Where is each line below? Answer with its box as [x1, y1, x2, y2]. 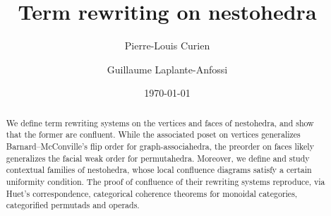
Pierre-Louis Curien [124, 38, 210, 53]
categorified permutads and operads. [6, 199, 140, 211]
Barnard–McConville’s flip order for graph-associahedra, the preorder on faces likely [6, 140, 314, 152]
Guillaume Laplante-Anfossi [107, 61, 228, 76]
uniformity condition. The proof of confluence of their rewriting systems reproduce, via [6, 175, 325, 187]
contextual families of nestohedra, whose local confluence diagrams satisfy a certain [6, 164, 312, 176]
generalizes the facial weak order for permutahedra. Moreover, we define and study [6, 152, 310, 164]
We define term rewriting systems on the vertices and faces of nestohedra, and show [6, 116, 314, 128]
